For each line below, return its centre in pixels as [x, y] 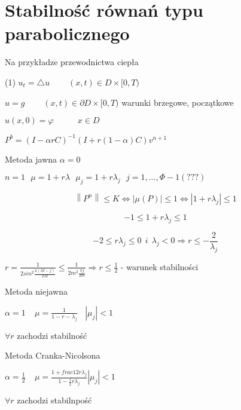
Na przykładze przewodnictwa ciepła [72, 62]
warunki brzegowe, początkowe [178, 102]
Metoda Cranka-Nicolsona [53, 355]
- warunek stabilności [159, 266]
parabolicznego [67, 33]
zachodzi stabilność [52, 335]
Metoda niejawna [36, 291]
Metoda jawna [31, 159]
